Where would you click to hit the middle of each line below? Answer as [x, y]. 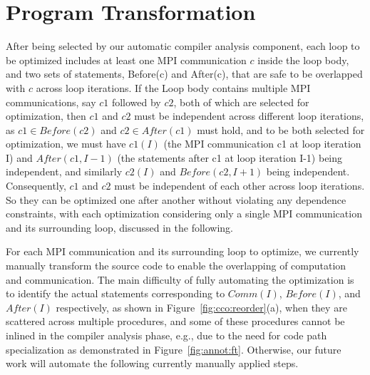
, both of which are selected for [241, 102]
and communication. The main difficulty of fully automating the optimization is [180, 279]
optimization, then [46, 116]
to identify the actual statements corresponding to [115, 293]
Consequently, [36, 186]
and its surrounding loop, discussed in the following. [120, 227]
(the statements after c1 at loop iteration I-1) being [230, 157]
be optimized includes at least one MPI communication [126, 60]
